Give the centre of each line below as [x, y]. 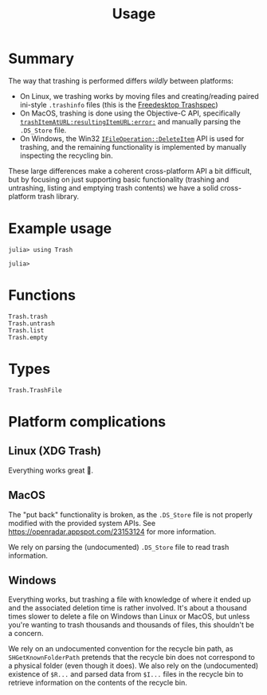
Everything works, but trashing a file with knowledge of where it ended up [130, 599]
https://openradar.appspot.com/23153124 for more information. [112, 532]
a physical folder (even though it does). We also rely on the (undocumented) [133, 666]
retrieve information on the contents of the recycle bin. [98, 683]
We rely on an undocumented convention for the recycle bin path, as [121, 649]
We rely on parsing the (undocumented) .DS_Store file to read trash [119, 547]
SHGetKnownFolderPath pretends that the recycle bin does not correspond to [132, 658]
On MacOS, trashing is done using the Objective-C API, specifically [130, 113]
